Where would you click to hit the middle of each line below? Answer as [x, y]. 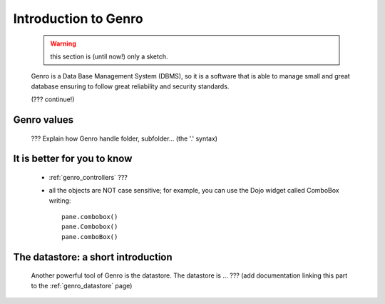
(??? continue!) [53, 99]
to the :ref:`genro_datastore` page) [82, 285]
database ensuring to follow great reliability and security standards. [130, 86]
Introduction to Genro [78, 19]
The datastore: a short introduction [93, 257]
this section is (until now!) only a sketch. [109, 56]
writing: [60, 201]
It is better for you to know [73, 159]
